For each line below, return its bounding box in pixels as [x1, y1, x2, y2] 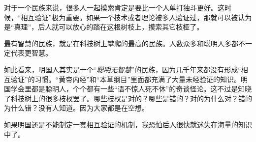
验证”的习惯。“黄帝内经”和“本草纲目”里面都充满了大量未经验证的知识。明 [10, 74, 248, 84]
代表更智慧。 [10, 48, 52, 58]
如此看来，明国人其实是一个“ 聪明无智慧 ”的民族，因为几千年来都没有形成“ [4, 64, 241, 74]
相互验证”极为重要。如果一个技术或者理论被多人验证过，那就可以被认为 [21, 12, 252, 22]
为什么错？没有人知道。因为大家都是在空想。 [4, 103, 149, 113]
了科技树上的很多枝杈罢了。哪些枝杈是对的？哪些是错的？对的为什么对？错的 [4, 93, 252, 103]
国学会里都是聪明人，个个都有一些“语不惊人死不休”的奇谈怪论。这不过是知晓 [4, 84, 252, 94]
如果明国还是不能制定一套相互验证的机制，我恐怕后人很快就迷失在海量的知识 [4, 119, 252, 129]
